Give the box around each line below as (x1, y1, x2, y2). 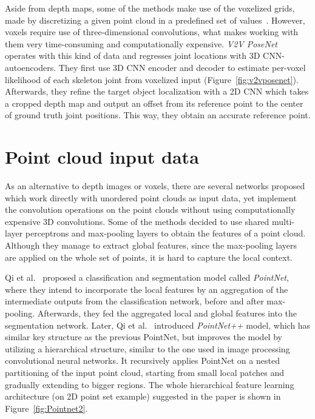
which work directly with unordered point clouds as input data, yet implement (5, 191, 297, 204)
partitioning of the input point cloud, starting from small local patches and (5, 366, 285, 378)
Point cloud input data (5, 144, 199, 169)
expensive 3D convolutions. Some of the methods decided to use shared (5, 215, 269, 227)
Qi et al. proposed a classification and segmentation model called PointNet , (5, 271, 289, 284)
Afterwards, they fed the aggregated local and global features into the (37, 307, 297, 319)
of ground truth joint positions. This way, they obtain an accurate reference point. (5, 109, 311, 121)
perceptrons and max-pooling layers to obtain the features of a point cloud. (25, 227, 306, 240)
